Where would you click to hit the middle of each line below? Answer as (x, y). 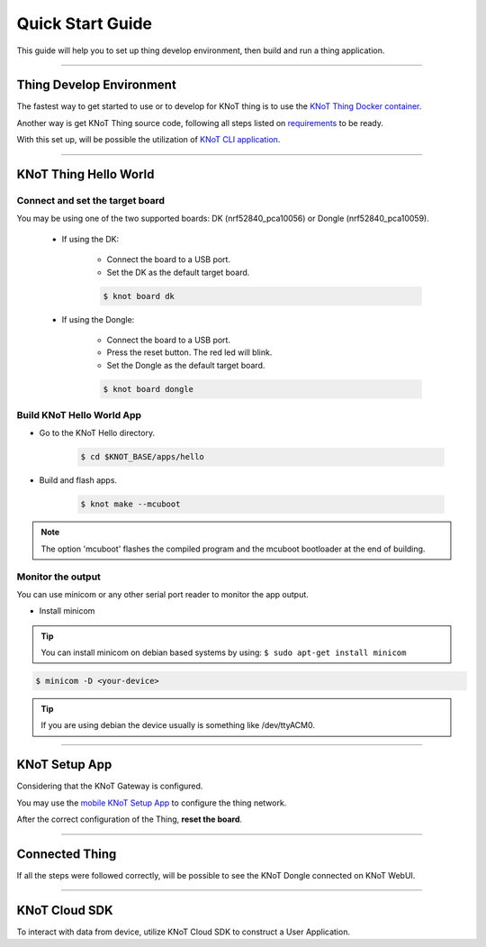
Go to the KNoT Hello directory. (97, 433)
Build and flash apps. (78, 480)
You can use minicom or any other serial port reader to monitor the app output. (163, 594)
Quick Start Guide (85, 23)
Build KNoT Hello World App (79, 415)
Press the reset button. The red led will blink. (189, 352)
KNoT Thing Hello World (85, 174)
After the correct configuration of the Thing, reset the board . (130, 819)
